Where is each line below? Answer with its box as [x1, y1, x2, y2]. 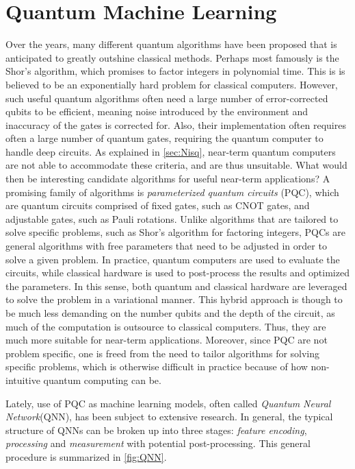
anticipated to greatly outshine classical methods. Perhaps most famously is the [5, 50, 339, 64]
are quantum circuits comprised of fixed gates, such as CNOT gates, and [5, 198, 310, 213]
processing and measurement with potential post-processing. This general [5, 436, 311, 450]
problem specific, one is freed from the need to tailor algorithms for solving [5, 346, 320, 360]
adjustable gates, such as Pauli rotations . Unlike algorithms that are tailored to [5, 211, 339, 226]
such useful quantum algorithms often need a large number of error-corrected [5, 91, 328, 105]
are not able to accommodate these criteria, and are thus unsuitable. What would [5, 158, 347, 172]
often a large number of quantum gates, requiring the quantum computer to [5, 131, 324, 145]
